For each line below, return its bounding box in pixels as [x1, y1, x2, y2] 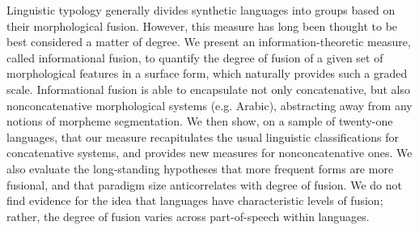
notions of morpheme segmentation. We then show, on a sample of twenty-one [6, 113, 393, 130]
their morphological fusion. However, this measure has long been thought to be [6, 17, 398, 34]
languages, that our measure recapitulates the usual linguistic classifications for [6, 128, 399, 145]
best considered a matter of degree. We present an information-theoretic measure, [6, 33, 411, 50]
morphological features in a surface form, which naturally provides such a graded [6, 65, 408, 82]
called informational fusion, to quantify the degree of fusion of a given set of [6, 49, 383, 66]
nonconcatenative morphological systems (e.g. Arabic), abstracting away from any [6, 96, 413, 113]
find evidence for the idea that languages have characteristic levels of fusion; [6, 192, 383, 209]
